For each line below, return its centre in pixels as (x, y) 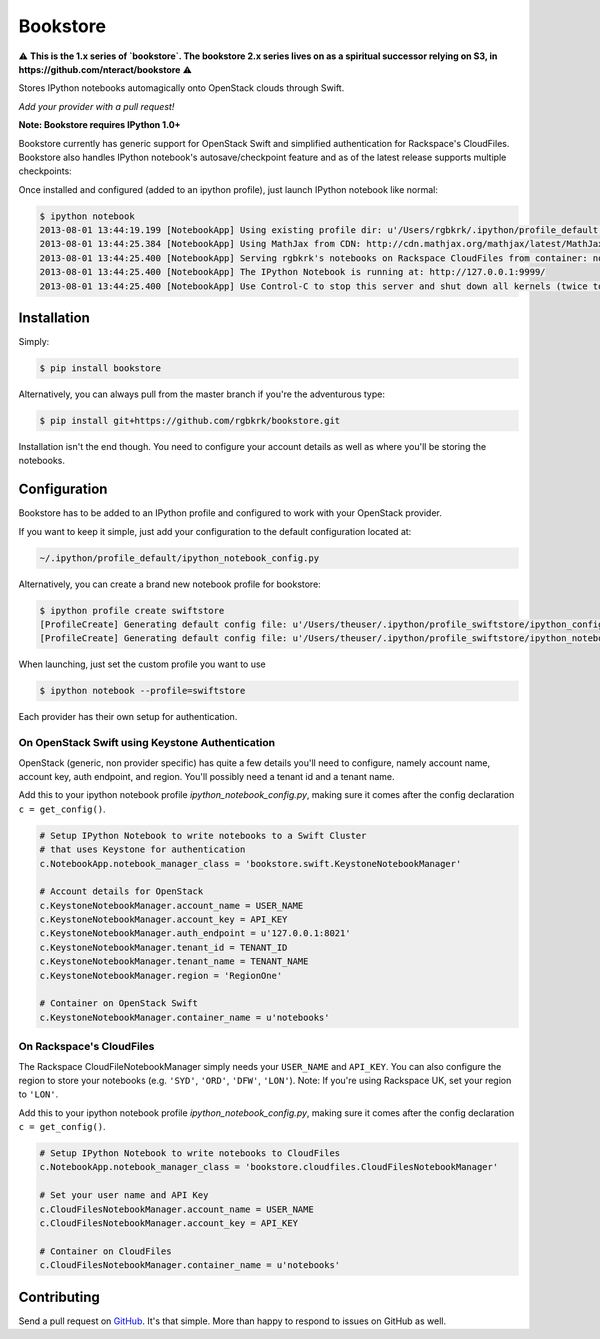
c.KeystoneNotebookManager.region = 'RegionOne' (161, 975)
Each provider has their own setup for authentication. (128, 717)
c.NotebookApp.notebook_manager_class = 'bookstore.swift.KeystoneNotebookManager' (250, 863)
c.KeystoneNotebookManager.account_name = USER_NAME (171, 905)
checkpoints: (45, 171)
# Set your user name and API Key (124, 1195)
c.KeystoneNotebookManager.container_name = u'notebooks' (184, 1017)
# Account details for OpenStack (121, 891)
